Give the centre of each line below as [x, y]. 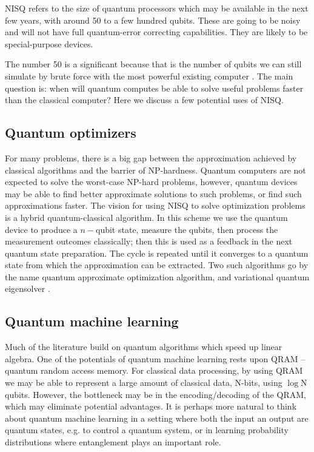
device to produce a [41, 229]
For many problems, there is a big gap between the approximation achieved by [151, 157]
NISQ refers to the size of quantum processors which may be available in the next [157, 8]
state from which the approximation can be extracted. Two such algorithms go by [157, 265]
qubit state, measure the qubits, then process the [187, 229]
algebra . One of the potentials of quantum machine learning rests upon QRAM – [155, 358]
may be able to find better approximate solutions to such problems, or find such [153, 193]
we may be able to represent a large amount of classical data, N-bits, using [144, 383]
